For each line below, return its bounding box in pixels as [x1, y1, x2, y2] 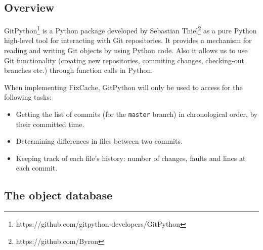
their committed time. [16, 118, 84, 129]
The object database [4, 187, 113, 203]
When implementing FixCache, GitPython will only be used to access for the [4, 81, 243, 92]
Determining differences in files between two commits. [16, 136, 183, 146]
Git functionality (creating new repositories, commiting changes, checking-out [4, 55, 244, 65]
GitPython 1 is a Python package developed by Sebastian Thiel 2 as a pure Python [4, 24, 257, 35]
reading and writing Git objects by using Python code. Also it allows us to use [4, 45, 248, 56]
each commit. [16, 162, 58, 173]
